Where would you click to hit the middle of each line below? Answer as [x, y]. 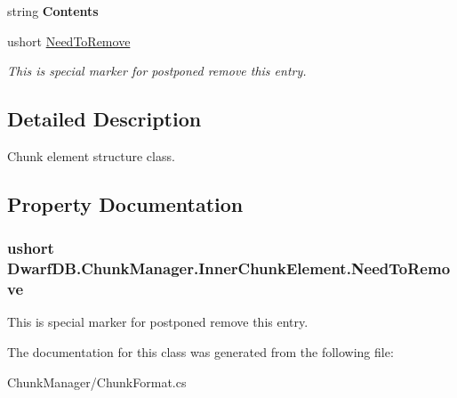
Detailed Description [104, 119]
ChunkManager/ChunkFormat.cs [97, 382]
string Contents [53, 11]
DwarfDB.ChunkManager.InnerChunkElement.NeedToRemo [229, 268]
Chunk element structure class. [91, 155]
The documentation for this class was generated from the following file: [200, 352]
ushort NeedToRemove [69, 41]
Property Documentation [125, 203]
